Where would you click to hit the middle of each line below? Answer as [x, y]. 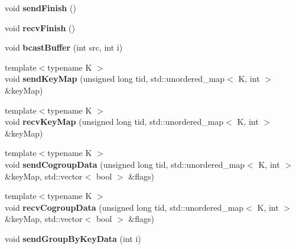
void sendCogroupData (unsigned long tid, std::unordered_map [125, 164]
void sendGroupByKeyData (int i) [73, 238]
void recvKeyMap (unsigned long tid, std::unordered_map [114, 122]
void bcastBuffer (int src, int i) [64, 47]
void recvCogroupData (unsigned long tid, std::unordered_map [124, 207]
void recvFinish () [40, 27]
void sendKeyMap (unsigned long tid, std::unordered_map [115, 79]
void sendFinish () [40, 8]
